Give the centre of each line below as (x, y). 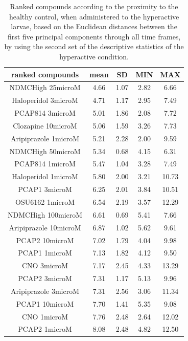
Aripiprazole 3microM (45, 291)
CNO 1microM (45, 316)
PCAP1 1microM (45, 253)
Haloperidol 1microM (45, 176)
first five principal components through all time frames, (94, 36)
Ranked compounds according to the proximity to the (94, 6)
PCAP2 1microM (45, 329)
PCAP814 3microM (45, 113)
